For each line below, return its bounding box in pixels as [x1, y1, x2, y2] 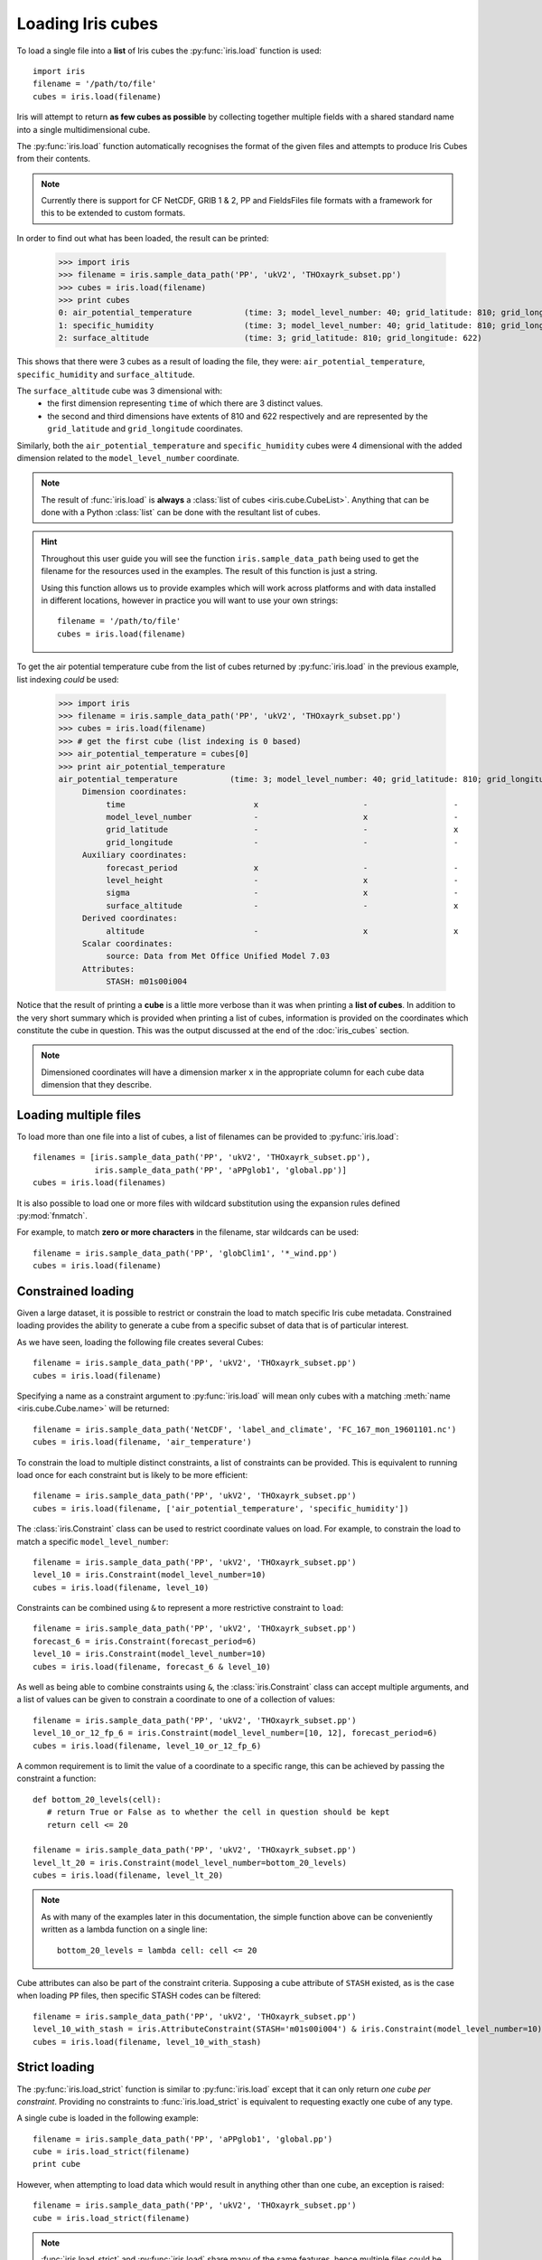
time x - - [105, 799, 459, 809]
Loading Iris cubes [16, 14, 158, 33]
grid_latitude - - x [105, 824, 459, 835]
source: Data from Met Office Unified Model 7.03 [105, 951, 331, 962]
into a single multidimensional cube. [16, 124, 151, 135]
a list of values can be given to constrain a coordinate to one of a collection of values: [16, 1694, 336, 1705]
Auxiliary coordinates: [81, 850, 188, 861]
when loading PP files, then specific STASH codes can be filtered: [16, 1990, 261, 2001]
